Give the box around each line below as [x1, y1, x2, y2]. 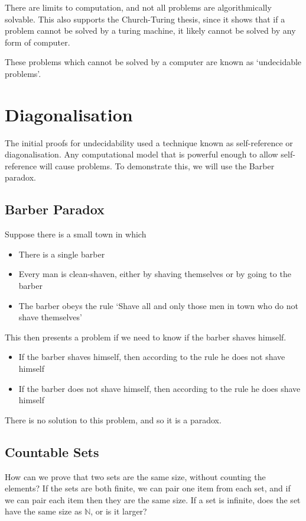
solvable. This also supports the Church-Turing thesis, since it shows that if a [5, 12, 285, 25]
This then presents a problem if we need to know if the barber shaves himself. [5, 330, 287, 343]
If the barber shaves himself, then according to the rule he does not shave [18, 350, 285, 363]
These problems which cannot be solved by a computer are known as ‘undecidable [5, 56, 302, 68]
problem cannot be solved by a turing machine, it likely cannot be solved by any [5, 24, 296, 37]
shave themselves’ [18, 311, 82, 323]
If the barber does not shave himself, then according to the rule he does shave [18, 382, 301, 394]
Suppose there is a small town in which [5, 228, 147, 240]
